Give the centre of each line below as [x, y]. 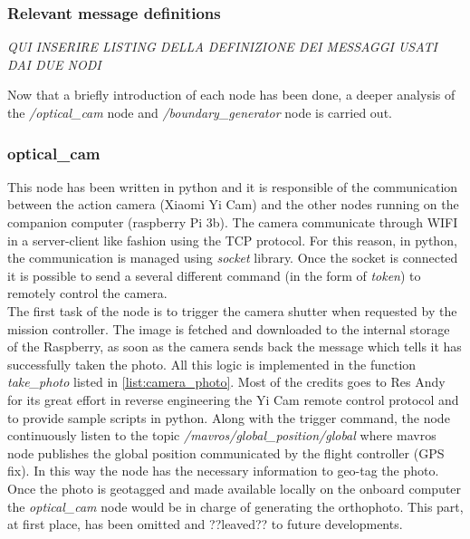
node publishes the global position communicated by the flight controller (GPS [226, 452]
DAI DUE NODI [54, 64]
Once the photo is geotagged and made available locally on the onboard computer [235, 488]
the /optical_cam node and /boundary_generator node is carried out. [200, 112]
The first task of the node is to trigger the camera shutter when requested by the [232, 310]
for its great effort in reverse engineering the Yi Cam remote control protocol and [233, 399]
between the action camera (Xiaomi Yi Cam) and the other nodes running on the [233, 204]
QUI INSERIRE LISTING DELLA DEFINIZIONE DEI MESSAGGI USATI [222, 47]
